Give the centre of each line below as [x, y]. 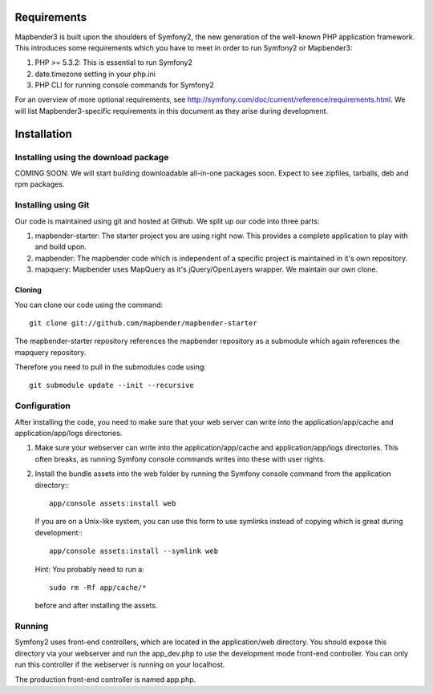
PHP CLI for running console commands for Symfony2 [124, 85]
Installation [43, 133]
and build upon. [61, 247]
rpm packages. [40, 184]
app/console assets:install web [113, 503]
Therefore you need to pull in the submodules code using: [110, 367]
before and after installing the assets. [96, 606]
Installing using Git [52, 205]
